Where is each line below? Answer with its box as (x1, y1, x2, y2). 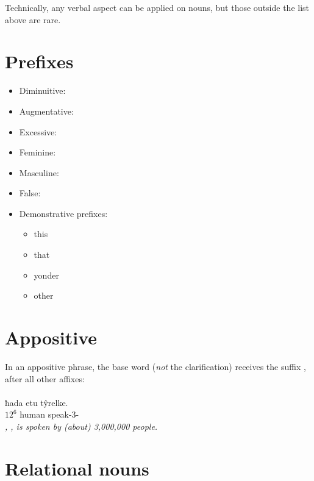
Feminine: (19, 146, 56, 159)
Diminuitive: (19, 84, 66, 97)
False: (19, 187, 41, 199)
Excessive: (19, 125, 57, 138)
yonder (34, 268, 59, 281)
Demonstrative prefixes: (19, 207, 108, 219)
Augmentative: (19, 104, 74, 117)
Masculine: (19, 166, 59, 179)
